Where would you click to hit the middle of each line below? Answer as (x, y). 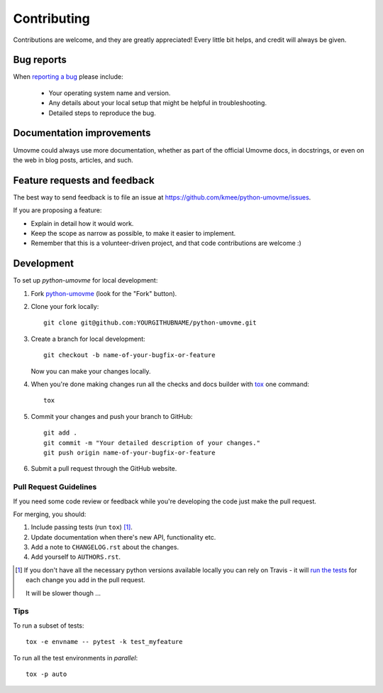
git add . (60, 433)
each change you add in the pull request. (85, 580)
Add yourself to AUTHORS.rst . (76, 557)
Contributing (51, 18)
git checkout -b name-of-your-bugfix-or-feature (129, 355)
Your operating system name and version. (110, 93)
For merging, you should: (50, 514)
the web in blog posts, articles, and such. (73, 160)
